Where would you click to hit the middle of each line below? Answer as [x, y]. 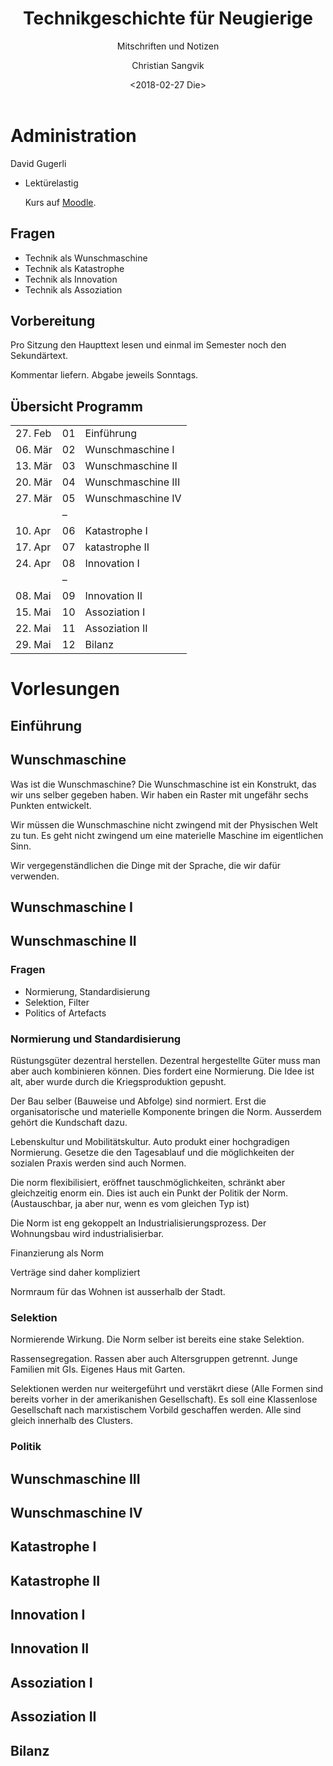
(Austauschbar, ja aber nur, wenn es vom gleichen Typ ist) [130, 1203]
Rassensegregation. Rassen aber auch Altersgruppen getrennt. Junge [154, 1359]
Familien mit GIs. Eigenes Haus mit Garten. [98, 1369]
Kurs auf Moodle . [60, 202]
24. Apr [33, 564]
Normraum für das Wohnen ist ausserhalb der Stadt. [118, 1291]
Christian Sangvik [168, 65]
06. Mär [34, 450]
